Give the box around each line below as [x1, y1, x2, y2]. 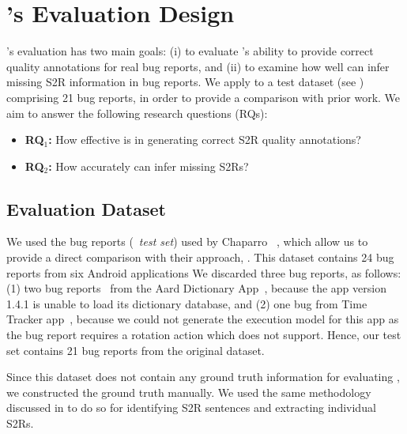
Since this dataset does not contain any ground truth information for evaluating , [6, 368, 400, 385]
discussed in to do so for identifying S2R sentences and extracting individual [6, 399, 376, 416]
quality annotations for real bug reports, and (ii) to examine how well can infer [6, 58, 390, 74]
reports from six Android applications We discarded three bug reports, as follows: [6, 264, 401, 281]
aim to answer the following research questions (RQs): [6, 104, 268, 121]
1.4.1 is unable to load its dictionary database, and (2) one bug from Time [6, 295, 367, 311]
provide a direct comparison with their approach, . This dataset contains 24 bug [6, 249, 394, 266]
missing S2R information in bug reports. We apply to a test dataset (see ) [6, 74, 364, 90]
